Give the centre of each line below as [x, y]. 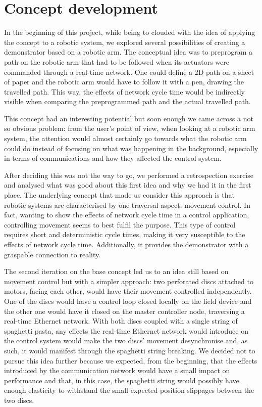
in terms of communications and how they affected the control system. [113, 158]
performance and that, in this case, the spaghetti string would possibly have [122, 380]
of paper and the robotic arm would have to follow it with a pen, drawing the [124, 82]
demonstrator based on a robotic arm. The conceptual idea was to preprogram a [128, 52]
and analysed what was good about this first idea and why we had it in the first [128, 185]
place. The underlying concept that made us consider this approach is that [119, 195]
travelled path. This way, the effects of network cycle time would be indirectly [125, 91]
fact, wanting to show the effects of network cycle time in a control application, [127, 215]
